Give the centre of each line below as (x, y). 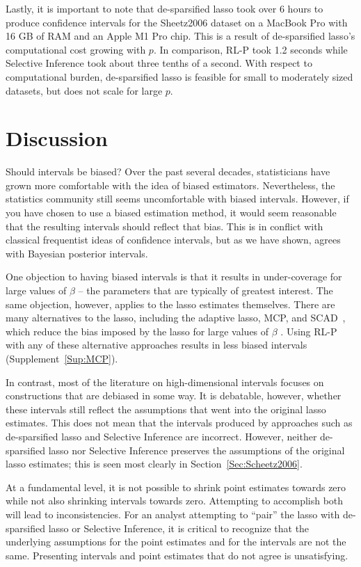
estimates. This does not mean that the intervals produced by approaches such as (179, 423)
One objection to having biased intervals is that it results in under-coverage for (174, 277)
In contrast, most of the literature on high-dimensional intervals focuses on (165, 382)
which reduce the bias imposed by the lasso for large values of (137, 331)
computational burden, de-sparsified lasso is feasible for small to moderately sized (179, 76)
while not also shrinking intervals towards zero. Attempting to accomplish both (175, 501)
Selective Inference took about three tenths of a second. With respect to (159, 63)
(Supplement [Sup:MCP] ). (62, 358)
